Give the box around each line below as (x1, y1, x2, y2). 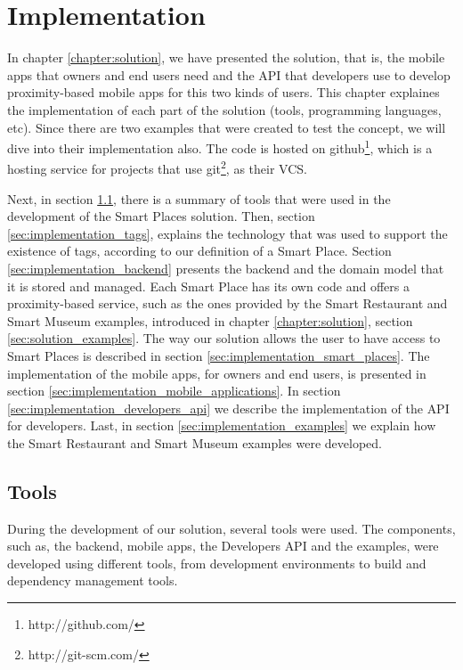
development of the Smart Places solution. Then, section (7, 207, 315, 225)
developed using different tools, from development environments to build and (7, 553, 426, 572)
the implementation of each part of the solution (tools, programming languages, (7, 100, 442, 118)
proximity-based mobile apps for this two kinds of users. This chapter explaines (7, 83, 440, 102)
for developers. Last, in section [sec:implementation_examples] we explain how (7, 416, 436, 435)
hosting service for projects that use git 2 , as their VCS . (7, 157, 307, 177)
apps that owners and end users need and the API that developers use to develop (7, 65, 451, 84)
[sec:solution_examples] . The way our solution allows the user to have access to (7, 329, 441, 347)
